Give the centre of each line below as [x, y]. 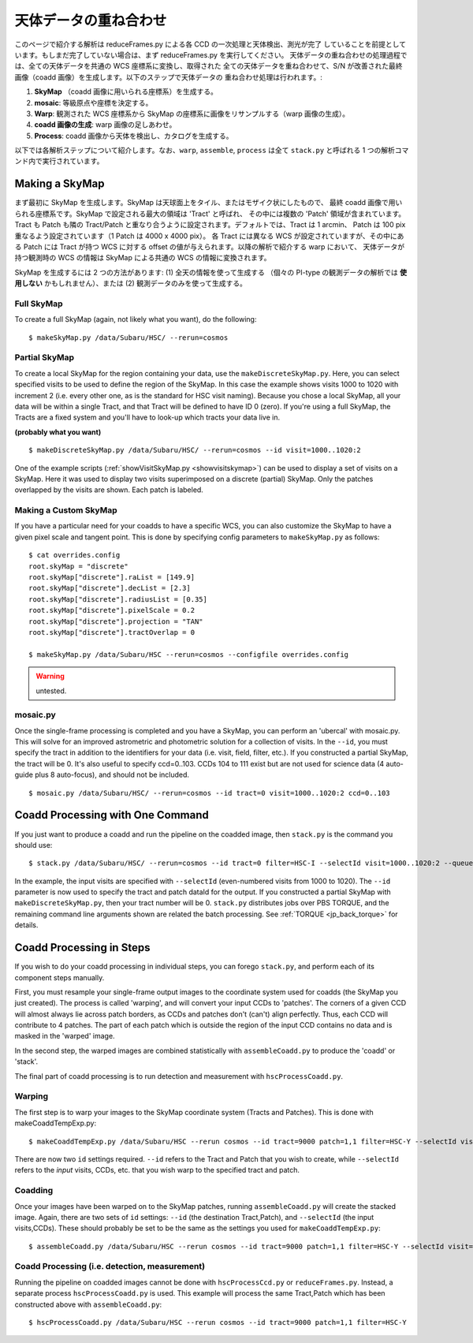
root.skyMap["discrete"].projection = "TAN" [116, 621]
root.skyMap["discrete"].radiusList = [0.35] [118, 599]
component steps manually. [60, 977]
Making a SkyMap [60, 184]
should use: [34, 845]
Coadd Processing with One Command [112, 815]
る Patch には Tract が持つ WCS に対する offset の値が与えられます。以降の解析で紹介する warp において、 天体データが [210, 246]
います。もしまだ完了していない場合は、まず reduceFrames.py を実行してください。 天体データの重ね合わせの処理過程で [211, 54]
